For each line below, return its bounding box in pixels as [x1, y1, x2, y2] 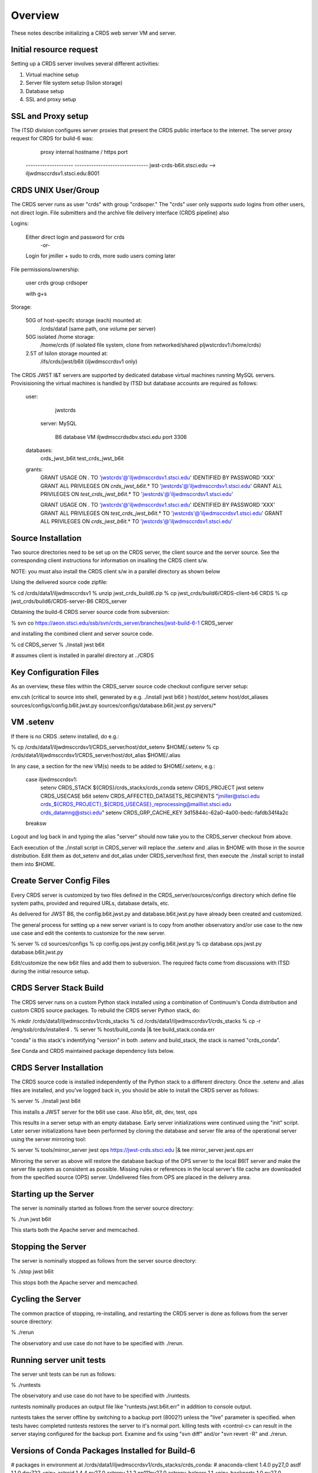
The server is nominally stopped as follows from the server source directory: [11, 1257, 197, 1264]
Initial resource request [11, 45, 98, 55]
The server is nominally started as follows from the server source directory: [11, 1205, 194, 1212]
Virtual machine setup [25, 71, 79, 78]
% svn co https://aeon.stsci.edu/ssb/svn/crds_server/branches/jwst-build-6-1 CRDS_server [11, 619, 233, 626]
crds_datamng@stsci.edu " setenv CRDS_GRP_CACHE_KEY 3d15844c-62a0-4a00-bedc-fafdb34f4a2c [40, 809, 289, 816]
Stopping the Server [11, 1241, 87, 1251]
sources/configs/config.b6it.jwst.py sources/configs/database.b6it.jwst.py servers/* [11, 702, 216, 709]
